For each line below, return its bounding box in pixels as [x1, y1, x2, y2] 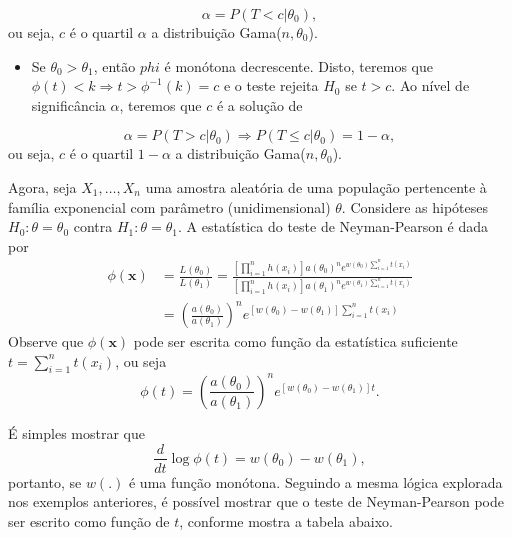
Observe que [8, 331, 84, 352]
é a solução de [216, 94, 303, 115]
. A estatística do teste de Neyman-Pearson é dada [178, 216, 489, 237]
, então [93, 55, 136, 76]
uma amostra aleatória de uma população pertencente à [145, 176, 487, 197]
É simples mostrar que [8, 422, 145, 443]
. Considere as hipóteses [341, 196, 488, 217]
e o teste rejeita [223, 75, 319, 96]
